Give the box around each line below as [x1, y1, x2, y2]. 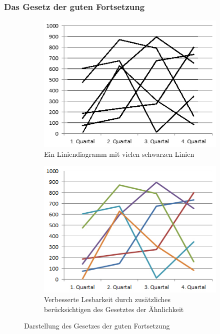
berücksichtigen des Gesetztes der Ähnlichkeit [44, 304, 184, 314]
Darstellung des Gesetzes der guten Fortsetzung [24, 321, 170, 331]
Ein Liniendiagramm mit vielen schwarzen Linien [44, 148, 194, 159]
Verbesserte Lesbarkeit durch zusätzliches [44, 294, 171, 305]
